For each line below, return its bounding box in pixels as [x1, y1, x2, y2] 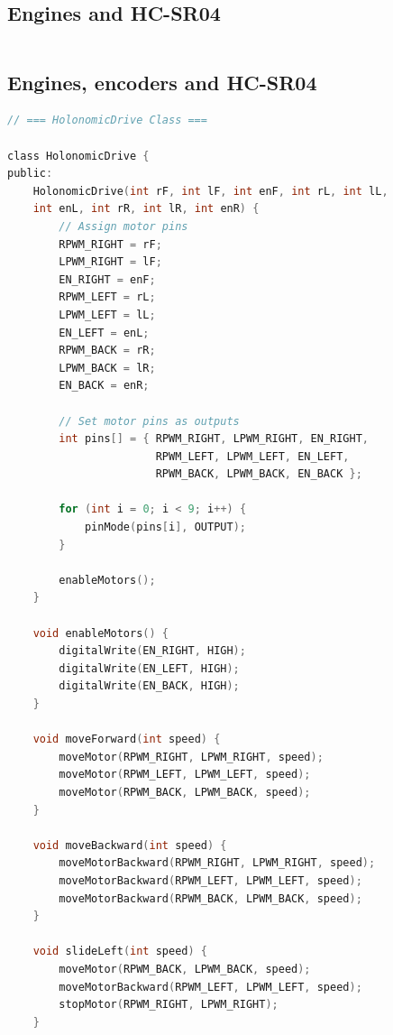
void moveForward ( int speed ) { [32, 733, 221, 746]
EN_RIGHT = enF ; [59, 273, 156, 286]
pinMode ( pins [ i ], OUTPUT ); [84, 521, 246, 534]
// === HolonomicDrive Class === [7, 114, 207, 127]
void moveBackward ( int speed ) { [32, 838, 227, 852]
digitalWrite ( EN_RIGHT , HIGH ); [59, 644, 246, 658]
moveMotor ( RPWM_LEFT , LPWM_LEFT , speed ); [59, 768, 311, 781]
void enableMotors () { [32, 626, 169, 640]
